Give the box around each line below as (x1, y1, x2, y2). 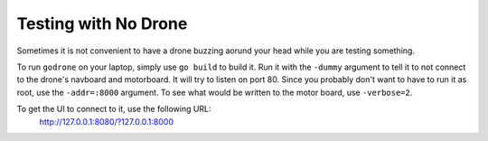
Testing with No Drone (16, 14, 188, 33)
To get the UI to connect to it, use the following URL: (16, 104, 211, 115)
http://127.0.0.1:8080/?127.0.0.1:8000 (39, 116, 174, 127)
